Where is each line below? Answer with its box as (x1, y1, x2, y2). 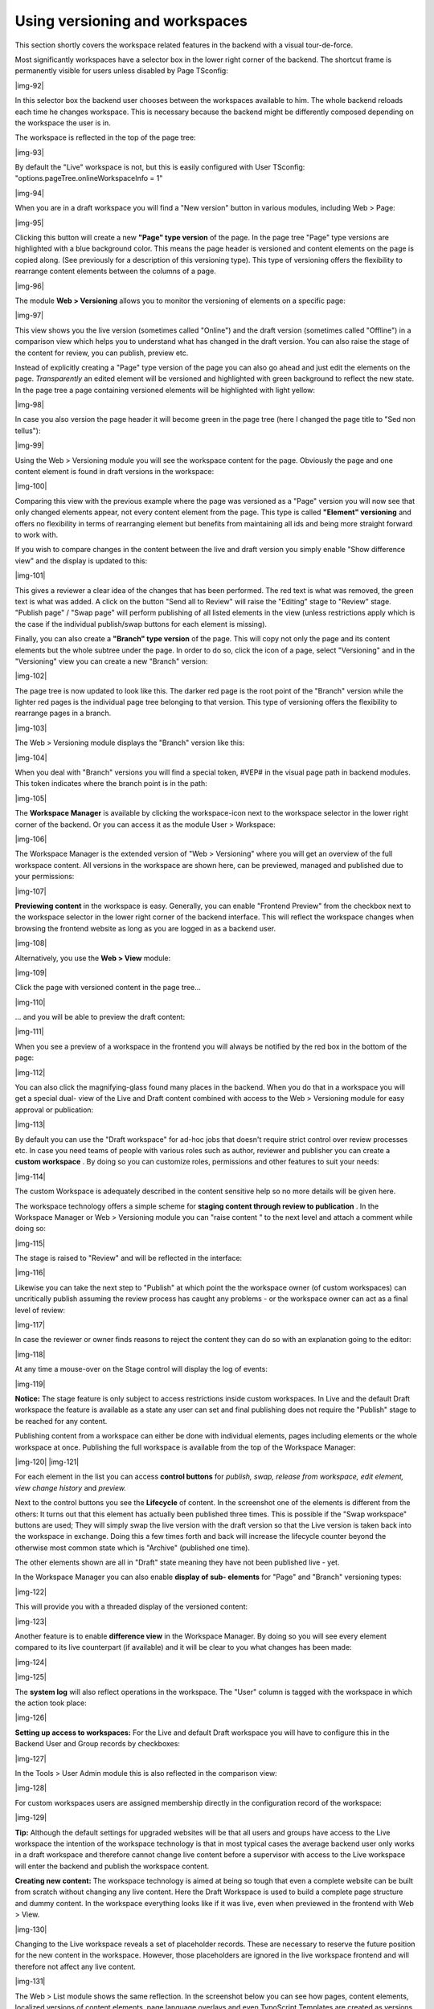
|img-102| (14, 671, 47, 681)
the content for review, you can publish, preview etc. (14, 348, 189, 358)
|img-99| (14, 440, 44, 450)
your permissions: (14, 872, 75, 882)
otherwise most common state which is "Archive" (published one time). (14, 1543, 251, 1553)
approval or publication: (14, 1105, 94, 1115)
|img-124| (14, 1657, 47, 1667)
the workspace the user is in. (14, 117, 112, 128)
